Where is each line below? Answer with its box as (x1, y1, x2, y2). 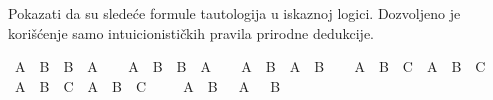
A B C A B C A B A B (14, 75, 281, 96)
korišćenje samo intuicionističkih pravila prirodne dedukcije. (8, 22, 374, 43)
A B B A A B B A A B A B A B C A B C (14, 56, 486, 77)
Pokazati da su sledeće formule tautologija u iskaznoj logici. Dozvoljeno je (8, 3, 461, 23)
